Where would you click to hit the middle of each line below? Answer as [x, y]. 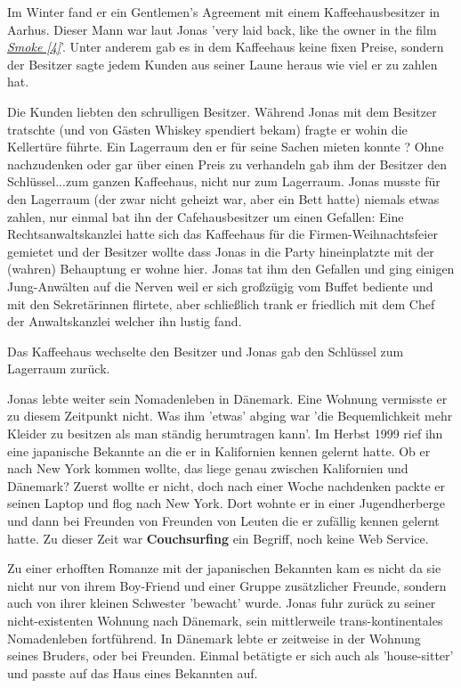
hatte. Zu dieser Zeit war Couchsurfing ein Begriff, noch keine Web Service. [218, 538]
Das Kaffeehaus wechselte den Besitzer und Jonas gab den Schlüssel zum [206, 351]
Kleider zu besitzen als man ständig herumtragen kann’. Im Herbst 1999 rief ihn [225, 434]
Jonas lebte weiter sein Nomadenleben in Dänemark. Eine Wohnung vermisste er [227, 398]
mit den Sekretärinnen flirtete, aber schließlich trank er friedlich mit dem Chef [221, 303]
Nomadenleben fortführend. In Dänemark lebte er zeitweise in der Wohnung [214, 638]
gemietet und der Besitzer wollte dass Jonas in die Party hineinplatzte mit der [221, 251]
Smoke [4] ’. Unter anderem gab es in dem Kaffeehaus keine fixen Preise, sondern [226, 47]
